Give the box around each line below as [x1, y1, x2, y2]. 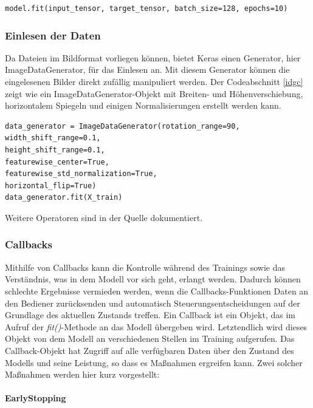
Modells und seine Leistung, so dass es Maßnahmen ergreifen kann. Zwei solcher [5, 356, 303, 369]
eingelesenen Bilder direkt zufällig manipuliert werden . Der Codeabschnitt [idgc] [5, 75, 303, 87]
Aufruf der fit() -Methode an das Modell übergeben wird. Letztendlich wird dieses [5, 320, 308, 333]
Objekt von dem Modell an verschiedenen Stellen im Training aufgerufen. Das [5, 332, 295, 345]
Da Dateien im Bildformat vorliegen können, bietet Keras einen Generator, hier [5, 51, 301, 64]
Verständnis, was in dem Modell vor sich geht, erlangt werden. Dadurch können [5, 273, 301, 285]
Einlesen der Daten [5, 27, 101, 42]
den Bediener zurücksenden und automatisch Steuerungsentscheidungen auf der [5, 296, 300, 309]
